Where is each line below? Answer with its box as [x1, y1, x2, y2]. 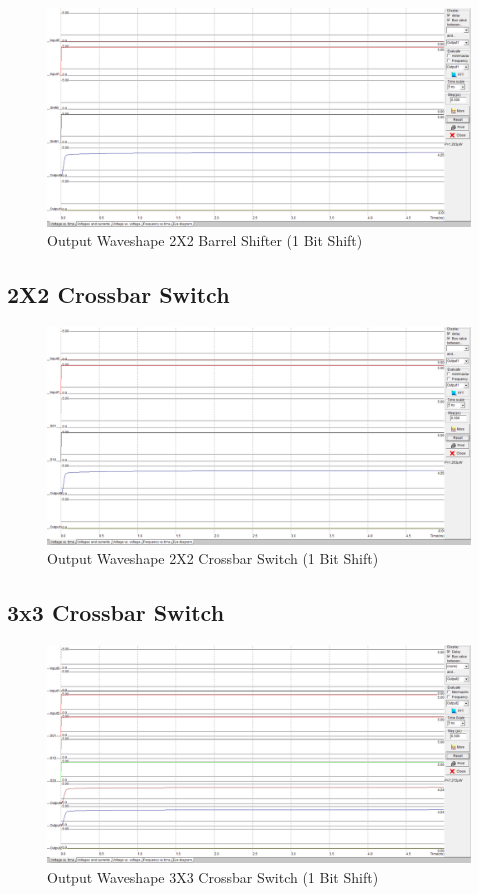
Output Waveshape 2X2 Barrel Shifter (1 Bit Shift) [47, 230, 363, 251]
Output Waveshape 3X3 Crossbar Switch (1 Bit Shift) [47, 866, 379, 887]
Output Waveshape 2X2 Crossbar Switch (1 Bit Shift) [47, 548, 379, 569]
